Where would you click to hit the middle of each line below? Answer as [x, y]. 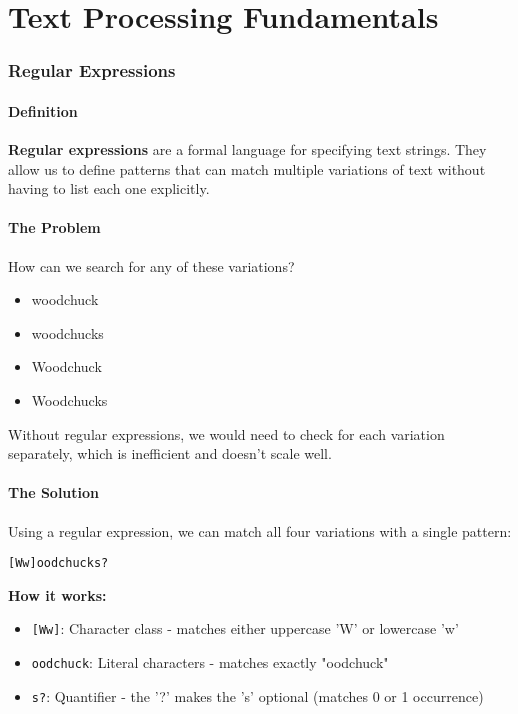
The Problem [54, 227]
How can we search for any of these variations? [151, 265]
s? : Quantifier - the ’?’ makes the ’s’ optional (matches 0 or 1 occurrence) [257, 695]
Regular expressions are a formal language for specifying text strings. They [247, 149]
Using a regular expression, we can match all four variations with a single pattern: [260, 530]
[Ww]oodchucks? [58, 563]
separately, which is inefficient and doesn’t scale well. [170, 453]
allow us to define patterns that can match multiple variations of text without [247, 168]
